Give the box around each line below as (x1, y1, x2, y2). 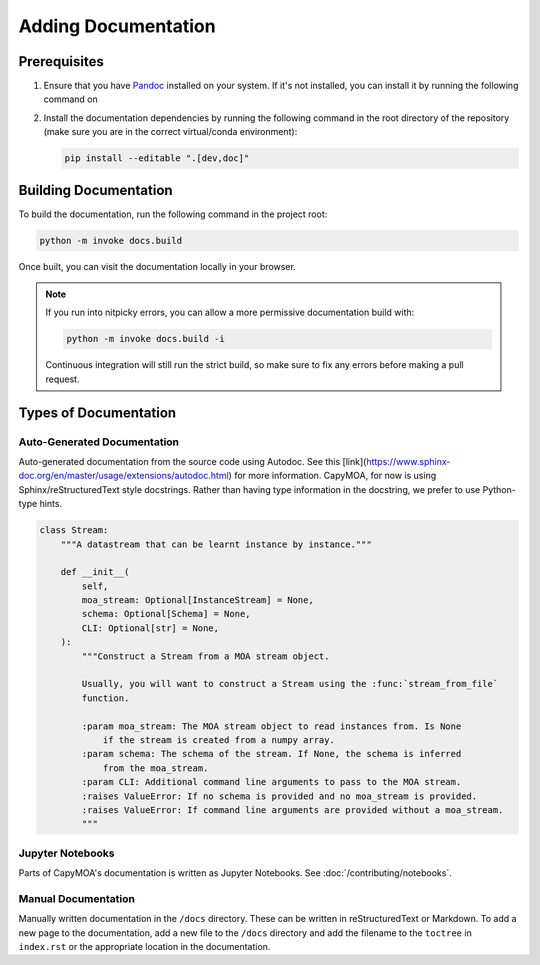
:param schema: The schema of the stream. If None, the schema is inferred (81, 748, 462, 760)
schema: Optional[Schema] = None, (81, 608, 251, 620)
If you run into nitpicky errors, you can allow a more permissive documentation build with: (45, 306, 415, 319)
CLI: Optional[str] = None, (81, 622, 220, 634)
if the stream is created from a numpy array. (102, 735, 335, 745)
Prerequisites (18, 53, 104, 70)
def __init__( (60, 566, 130, 578)
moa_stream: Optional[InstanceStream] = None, (81, 595, 314, 606)
